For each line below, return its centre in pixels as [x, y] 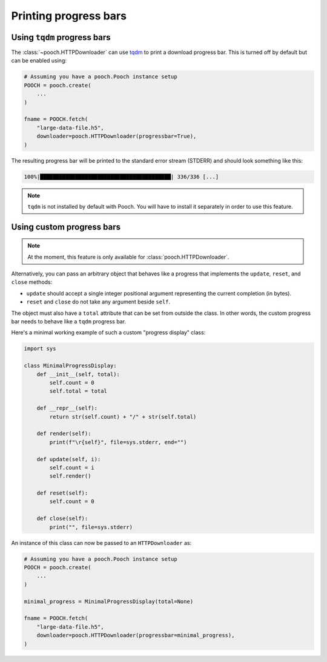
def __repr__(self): [67, 408]
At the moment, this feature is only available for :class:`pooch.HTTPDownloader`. [128, 257]
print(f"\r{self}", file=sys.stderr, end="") [118, 442]
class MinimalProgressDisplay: [71, 366]
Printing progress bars [69, 16]
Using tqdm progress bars [61, 37]
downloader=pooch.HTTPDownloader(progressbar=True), [117, 136]
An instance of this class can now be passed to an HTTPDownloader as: [101, 542]
